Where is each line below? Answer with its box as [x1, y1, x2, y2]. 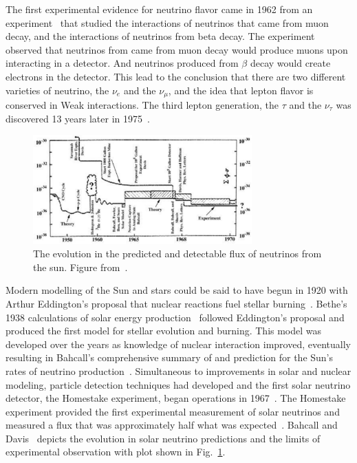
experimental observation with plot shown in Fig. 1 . [6, 444, 226, 459]
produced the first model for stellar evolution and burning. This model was [6, 323, 322, 338]
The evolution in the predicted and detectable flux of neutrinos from [33, 246, 322, 261]
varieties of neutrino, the [6, 83, 109, 97]
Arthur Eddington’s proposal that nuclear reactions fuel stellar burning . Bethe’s [6, 296, 347, 310]
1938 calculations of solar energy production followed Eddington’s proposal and [6, 310, 345, 324]
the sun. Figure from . [33, 259, 128, 274]
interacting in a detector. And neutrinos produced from [6, 56, 239, 70]
